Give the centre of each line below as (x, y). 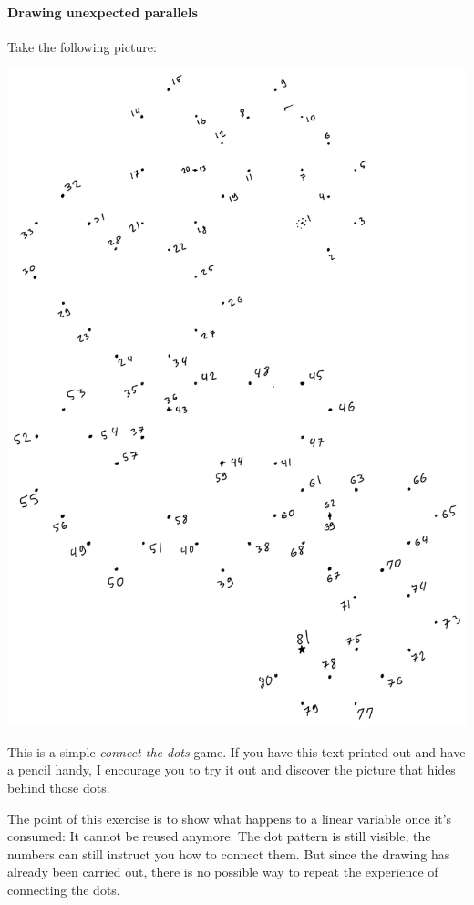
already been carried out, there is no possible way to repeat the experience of (223, 872)
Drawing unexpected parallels (103, 11)
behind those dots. (59, 787)
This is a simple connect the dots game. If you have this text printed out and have (237, 751)
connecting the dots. (64, 889)
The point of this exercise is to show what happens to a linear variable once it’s (230, 818)
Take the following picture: (82, 46)
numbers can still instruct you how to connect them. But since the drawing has (229, 853)
